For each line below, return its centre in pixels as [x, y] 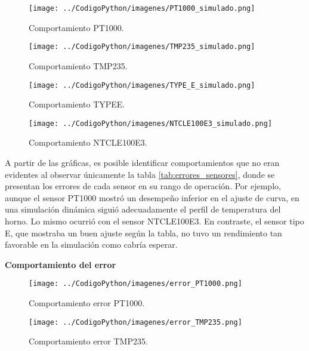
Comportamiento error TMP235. [88, 341]
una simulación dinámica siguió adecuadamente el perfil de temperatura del [143, 209]
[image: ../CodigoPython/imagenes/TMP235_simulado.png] [142, 47]
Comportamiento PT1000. [76, 27]
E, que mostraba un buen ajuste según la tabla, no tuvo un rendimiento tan [143, 233]
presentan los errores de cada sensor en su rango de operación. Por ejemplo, [143, 186]
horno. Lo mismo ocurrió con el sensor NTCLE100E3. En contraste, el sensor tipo [154, 221]
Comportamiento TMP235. [78, 65]
